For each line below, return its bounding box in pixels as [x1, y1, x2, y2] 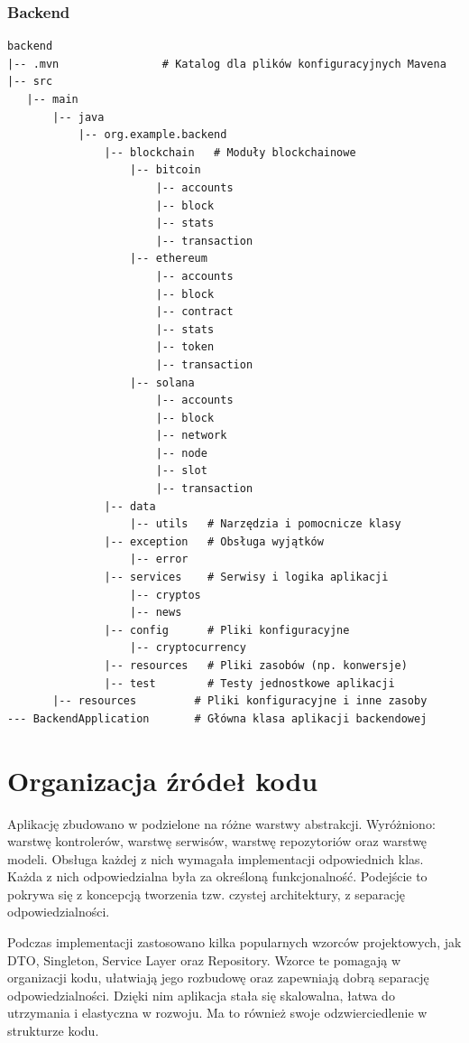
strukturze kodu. [7, 1021, 99, 1040]
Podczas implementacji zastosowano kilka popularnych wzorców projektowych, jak [7, 933, 462, 952]
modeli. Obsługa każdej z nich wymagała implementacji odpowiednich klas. [7, 849, 424, 868]
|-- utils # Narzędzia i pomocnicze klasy [130, 517, 401, 531]
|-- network [155, 429, 227, 442]
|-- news [130, 606, 182, 619]
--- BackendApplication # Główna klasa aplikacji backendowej [7, 712, 428, 725]
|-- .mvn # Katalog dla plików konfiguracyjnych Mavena [7, 57, 446, 70]
